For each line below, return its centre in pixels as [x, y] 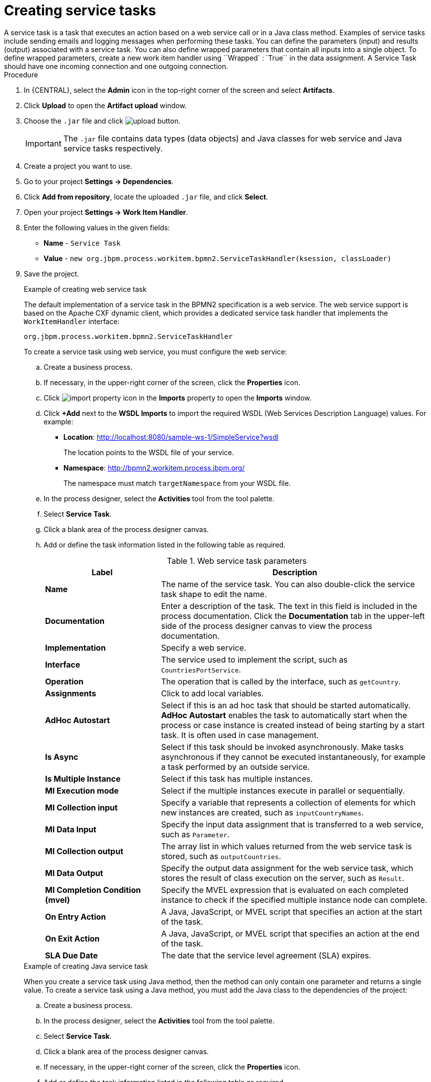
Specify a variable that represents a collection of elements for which [288, 802]
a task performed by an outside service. [236, 767]
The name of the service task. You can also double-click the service [288, 584]
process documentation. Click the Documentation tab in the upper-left [293, 616]
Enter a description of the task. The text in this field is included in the [289, 606]
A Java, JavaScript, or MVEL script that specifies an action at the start [292, 912]
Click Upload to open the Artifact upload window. [105, 105]
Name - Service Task [82, 243]
